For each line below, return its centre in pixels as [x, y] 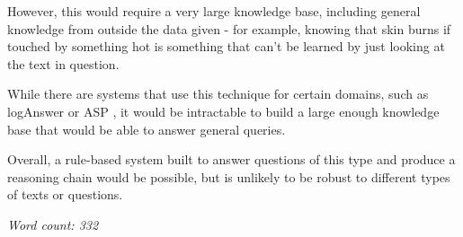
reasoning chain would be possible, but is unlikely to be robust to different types [229, 176]
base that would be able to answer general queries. [147, 129]
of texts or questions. [65, 194]
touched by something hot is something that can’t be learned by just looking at [226, 46]
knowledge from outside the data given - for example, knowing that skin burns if [229, 28]
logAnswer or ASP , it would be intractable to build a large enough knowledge [223, 111]
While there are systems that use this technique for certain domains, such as [218, 94]
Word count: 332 [53, 224]
